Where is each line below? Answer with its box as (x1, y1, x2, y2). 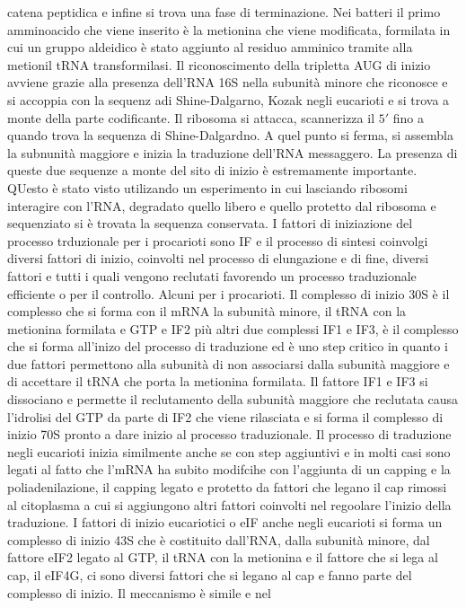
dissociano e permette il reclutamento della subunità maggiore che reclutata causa (7, 390, 459, 409)
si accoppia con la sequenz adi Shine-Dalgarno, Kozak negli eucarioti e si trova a (7, 90, 450, 109)
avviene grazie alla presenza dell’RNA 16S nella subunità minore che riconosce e (7, 73, 448, 92)
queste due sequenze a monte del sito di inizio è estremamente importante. (7, 161, 418, 180)
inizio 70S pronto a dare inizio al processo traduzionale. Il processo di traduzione (7, 425, 452, 444)
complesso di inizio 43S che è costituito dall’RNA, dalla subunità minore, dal (7, 530, 430, 549)
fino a (392, 108, 424, 127)
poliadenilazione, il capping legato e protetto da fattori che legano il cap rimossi (7, 478, 447, 497)
